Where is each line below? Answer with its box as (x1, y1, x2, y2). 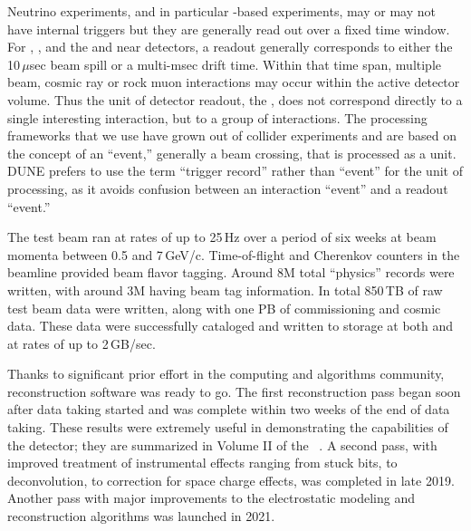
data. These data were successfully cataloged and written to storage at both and (7, 316, 454, 335)
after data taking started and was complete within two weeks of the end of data (7, 400, 450, 419)
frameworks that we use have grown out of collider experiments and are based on (7, 126, 457, 145)
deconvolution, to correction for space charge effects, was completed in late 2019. (7, 470, 455, 489)
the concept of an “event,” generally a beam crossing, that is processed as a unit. (7, 143, 457, 162)
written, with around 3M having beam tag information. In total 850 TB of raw (7, 280, 443, 299)
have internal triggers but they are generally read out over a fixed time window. (7, 19, 450, 38)
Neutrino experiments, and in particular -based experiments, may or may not (7, 2, 436, 20)
